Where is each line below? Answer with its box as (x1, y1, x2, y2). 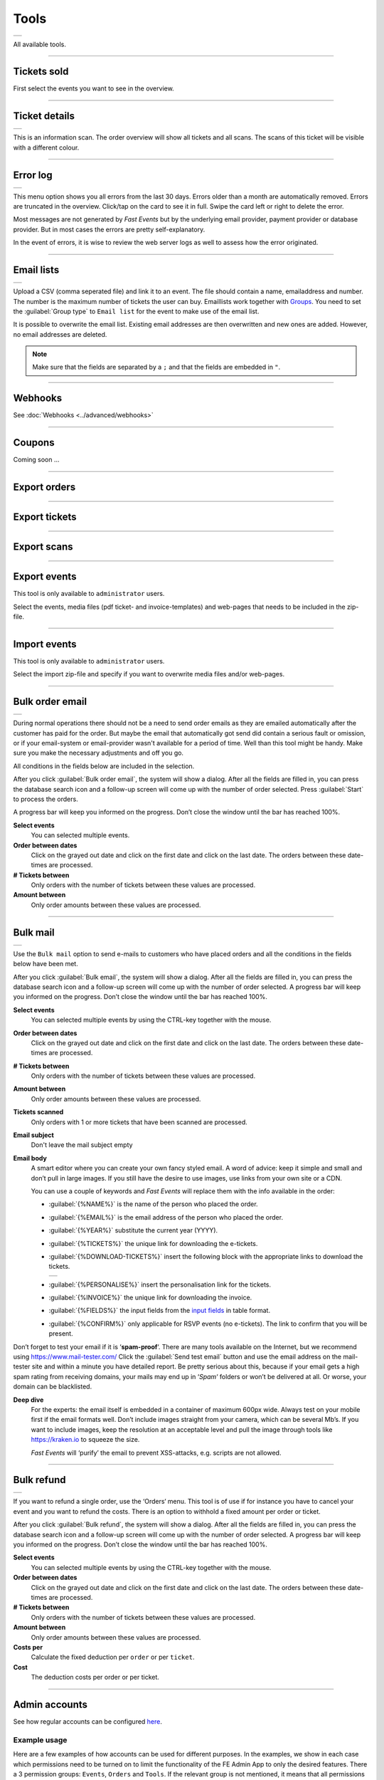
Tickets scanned (13, 1108, 64, 1116)
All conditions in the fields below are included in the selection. (13, 762, 195, 770)
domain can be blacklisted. (13, 1382, 92, 1391)
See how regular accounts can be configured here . (13, 1717, 163, 1726)
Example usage (13, 1734, 68, 1744)
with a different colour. (13, 143, 80, 152)
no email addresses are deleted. (13, 330, 107, 338)
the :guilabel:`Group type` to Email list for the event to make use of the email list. (13, 307, 260, 315)
